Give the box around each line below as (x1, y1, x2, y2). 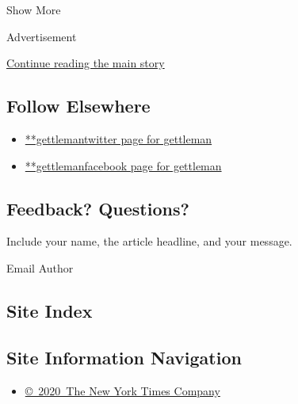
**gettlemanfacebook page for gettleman (25, 157, 222, 173)
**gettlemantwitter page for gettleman (25, 130, 212, 147)
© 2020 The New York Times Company (25, 382, 220, 398)
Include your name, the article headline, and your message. (6, 233, 292, 250)
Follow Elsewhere (6, 93, 151, 118)
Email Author (6, 259, 74, 276)
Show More (6, 2, 61, 17)
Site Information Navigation (6, 345, 242, 369)
